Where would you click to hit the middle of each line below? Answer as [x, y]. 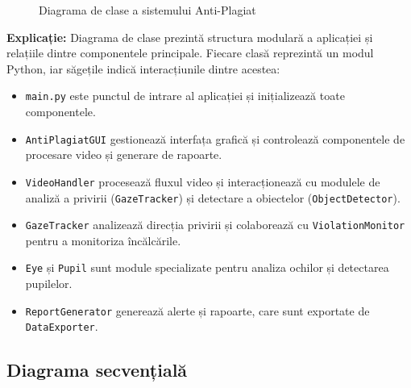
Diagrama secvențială [97, 370]
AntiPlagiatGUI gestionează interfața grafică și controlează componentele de [215, 138]
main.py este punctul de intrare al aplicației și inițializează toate [185, 96]
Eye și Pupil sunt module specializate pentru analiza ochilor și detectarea [207, 267]
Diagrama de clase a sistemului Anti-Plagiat [147, 10]
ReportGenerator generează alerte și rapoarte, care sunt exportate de [197, 310]
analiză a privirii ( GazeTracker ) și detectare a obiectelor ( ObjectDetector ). [213, 197]
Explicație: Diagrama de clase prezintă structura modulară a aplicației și [190, 37]
